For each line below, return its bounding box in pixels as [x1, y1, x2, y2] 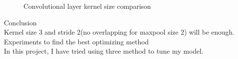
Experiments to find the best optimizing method [4, 36, 149, 46]
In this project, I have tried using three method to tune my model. [4, 46, 204, 56]
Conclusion [4, 17, 37, 27]
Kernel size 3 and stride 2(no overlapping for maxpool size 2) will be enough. [4, 27, 235, 37]
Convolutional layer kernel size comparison [23, 1, 151, 11]
